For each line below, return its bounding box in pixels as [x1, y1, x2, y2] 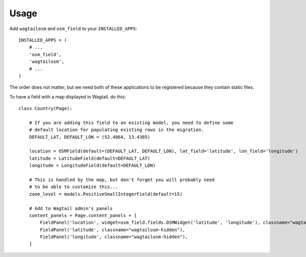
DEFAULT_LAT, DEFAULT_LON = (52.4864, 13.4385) [29, 134, 150, 140]
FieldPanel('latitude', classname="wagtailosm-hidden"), [40, 227, 186, 233]
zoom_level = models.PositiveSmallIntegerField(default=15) [29, 191, 183, 197]
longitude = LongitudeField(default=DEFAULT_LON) [29, 163, 156, 168]
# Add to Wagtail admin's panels [29, 205, 113, 211]
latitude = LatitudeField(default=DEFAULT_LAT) [29, 156, 150, 161]
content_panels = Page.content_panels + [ [29, 212, 137, 218]
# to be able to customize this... [29, 184, 118, 190]
